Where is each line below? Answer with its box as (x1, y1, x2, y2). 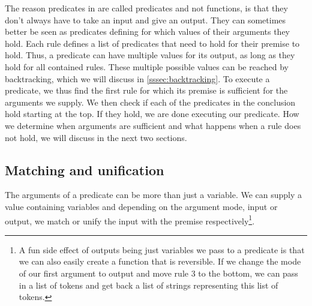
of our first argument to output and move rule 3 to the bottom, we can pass (19, 266, 298, 279)
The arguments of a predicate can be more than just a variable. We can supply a (5, 188, 302, 201)
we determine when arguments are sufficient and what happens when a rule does (5, 119, 301, 131)
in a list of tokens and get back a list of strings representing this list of (19, 278, 278, 291)
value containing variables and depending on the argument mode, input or (5, 200, 278, 212)
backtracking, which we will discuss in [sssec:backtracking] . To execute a (5, 72, 270, 85)
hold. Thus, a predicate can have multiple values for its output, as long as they (5, 49, 295, 61)
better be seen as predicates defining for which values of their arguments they (5, 25, 290, 38)
